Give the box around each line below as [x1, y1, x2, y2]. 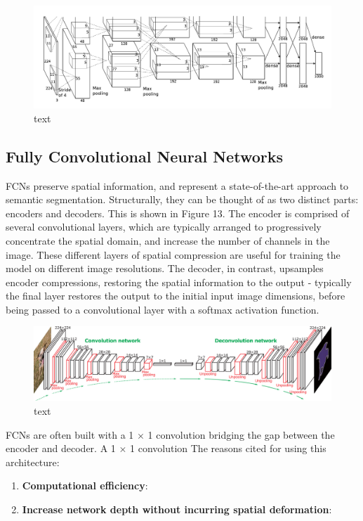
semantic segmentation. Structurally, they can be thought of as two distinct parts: [6, 192, 359, 207]
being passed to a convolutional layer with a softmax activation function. [6, 302, 319, 316]
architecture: [6, 454, 60, 469]
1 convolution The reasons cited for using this [130, 441, 326, 456]
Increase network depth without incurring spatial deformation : [22, 502, 332, 517]
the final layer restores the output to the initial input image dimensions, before [6, 288, 345, 303]
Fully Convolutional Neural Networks [6, 145, 283, 167]
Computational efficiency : [22, 478, 148, 493]
